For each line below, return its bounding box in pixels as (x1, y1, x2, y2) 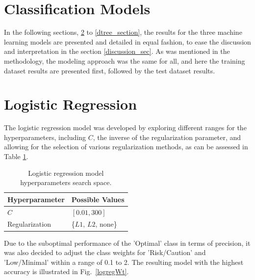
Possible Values (71, 194, 125, 204)
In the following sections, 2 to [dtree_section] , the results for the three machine (4, 27, 242, 37)
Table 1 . (4, 151, 28, 161)
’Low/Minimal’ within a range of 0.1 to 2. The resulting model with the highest (4, 257, 244, 267)
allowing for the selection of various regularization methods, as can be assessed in (4, 141, 248, 152)
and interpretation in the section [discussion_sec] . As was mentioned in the (4, 46, 230, 56)
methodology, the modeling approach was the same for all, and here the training (4, 55, 245, 66)
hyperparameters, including (4, 132, 86, 142)
